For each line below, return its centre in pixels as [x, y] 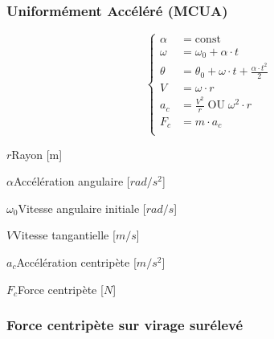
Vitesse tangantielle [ [64, 235]
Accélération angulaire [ [72, 181]
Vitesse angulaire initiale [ [82, 208]
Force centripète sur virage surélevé [125, 325]
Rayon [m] [37, 154]
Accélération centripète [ [76, 262]
